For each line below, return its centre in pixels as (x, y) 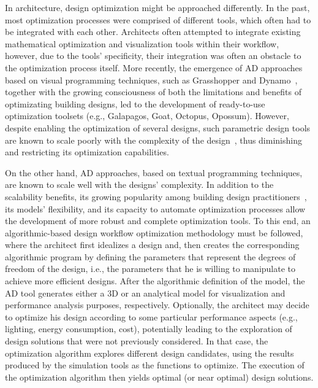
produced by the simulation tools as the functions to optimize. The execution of (155, 365)
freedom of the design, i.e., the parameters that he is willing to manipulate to (150, 269)
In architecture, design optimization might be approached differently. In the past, (157, 7)
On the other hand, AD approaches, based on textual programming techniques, (154, 172)
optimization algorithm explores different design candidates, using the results (150, 353)
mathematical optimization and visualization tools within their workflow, (142, 43)
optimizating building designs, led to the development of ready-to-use (135, 103)
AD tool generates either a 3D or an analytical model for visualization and (145, 293)
